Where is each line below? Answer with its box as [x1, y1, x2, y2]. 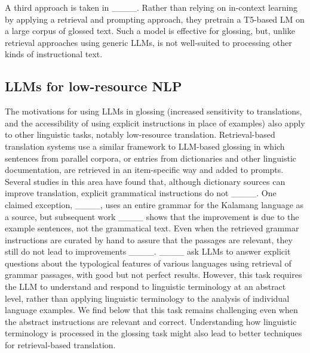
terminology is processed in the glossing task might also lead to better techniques [5, 327, 302, 339]
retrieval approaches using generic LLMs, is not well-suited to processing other [5, 36, 292, 48]
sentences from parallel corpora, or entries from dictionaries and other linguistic [5, 151, 297, 164]
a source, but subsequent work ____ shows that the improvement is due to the [5, 210, 299, 222]
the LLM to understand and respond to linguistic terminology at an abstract [5, 280, 286, 293]
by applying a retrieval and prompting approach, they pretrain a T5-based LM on [5, 13, 305, 25]
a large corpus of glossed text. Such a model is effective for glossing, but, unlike [5, 24, 295, 37]
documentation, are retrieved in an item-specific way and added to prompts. [5, 163, 284, 176]
